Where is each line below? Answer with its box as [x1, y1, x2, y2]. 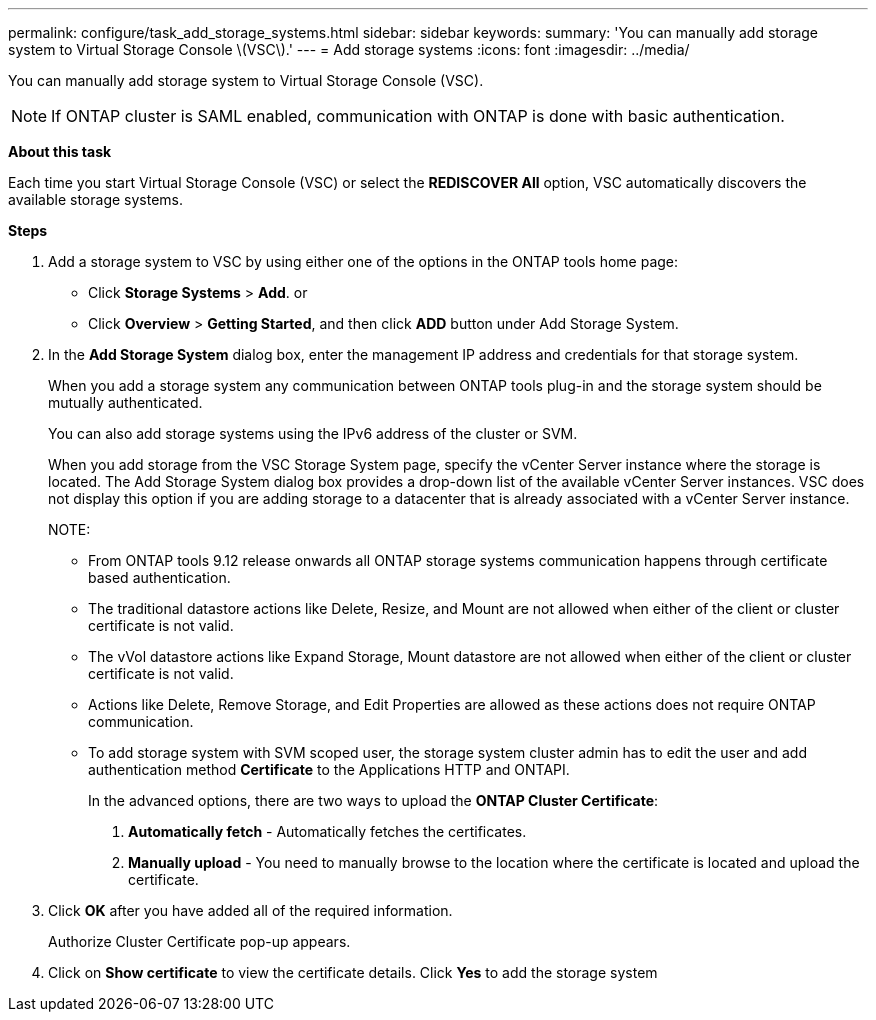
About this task [8, 143, 112, 160]
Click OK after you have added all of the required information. [48, 902, 453, 919]
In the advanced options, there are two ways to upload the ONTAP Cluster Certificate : [88, 792, 659, 809]
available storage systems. [8, 191, 184, 208]
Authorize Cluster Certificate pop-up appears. [48, 933, 351, 950]
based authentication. [88, 569, 231, 586]
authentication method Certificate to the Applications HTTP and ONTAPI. [88, 761, 570, 778]
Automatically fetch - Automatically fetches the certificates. [128, 823, 527, 840]
